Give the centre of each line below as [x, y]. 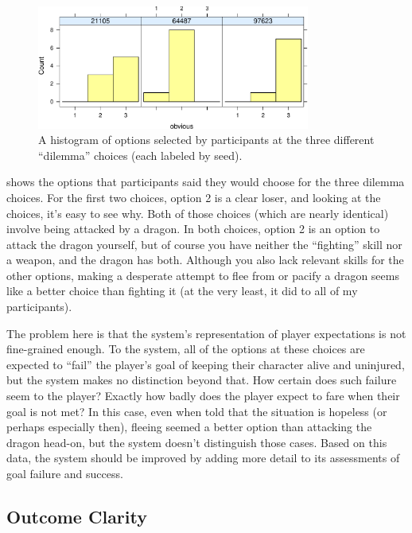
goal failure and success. [65, 474]
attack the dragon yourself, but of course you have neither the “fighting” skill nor [204, 244]
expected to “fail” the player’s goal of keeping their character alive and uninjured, [206, 364]
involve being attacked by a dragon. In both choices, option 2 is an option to [193, 229]
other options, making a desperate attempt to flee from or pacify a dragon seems [203, 275]
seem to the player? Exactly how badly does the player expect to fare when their [203, 396]
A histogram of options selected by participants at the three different [206, 140]
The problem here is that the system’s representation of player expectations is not [206, 333]
